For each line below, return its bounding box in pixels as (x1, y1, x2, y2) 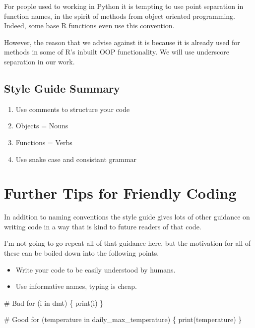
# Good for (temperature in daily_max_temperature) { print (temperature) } (4, 314, 242, 325)
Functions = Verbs (15, 137, 72, 147)
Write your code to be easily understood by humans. (15, 264, 176, 274)
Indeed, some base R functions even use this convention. (4, 20, 175, 31)
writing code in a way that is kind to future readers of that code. (4, 221, 201, 231)
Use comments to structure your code (15, 104, 130, 114)
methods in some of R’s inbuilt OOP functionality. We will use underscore (4, 47, 229, 57)
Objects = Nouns (15, 120, 68, 131)
